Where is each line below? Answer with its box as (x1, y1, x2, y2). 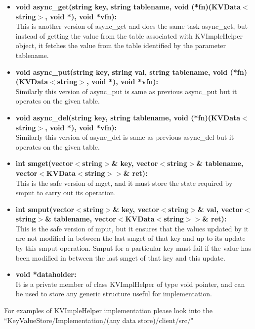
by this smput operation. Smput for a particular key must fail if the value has (15, 243, 251, 253)
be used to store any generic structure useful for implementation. (15, 288, 212, 299)
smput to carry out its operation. (15, 187, 116, 198)
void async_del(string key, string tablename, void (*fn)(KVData (15, 112, 241, 122)
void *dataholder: (15, 269, 77, 279)
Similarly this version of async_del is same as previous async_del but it (15, 132, 234, 142)
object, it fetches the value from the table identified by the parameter (15, 40, 226, 51)
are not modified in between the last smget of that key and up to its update (15, 233, 246, 243)
